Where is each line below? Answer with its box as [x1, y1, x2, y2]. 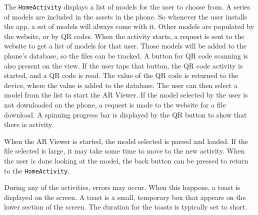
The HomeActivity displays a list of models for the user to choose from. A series [4, 1, 250, 11]
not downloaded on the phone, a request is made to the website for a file [4, 99, 226, 109]
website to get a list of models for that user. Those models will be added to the [4, 40, 247, 51]
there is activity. [4, 119, 53, 129]
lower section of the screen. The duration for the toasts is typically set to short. [4, 201, 247, 212]
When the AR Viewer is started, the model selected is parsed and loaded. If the [4, 135, 248, 146]
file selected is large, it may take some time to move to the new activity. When [4, 145, 245, 156]
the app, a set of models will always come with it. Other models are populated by [4, 21, 254, 31]
